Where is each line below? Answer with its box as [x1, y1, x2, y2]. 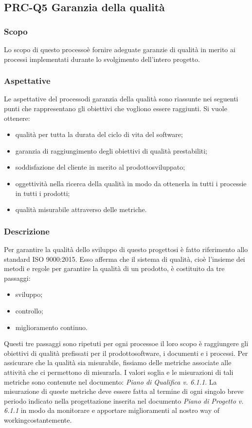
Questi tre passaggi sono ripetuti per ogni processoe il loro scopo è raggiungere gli [4, 338, 249, 349]
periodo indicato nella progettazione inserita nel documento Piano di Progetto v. [4, 395, 244, 406]
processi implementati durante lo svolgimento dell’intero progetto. [4, 54, 200, 64]
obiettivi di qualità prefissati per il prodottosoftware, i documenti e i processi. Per [4, 348, 248, 358]
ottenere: [4, 113, 30, 123]
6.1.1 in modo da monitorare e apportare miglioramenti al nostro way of [4, 405, 219, 415]
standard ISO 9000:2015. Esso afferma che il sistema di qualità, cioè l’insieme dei [4, 253, 245, 264]
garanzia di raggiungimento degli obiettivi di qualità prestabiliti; [15, 145, 208, 156]
